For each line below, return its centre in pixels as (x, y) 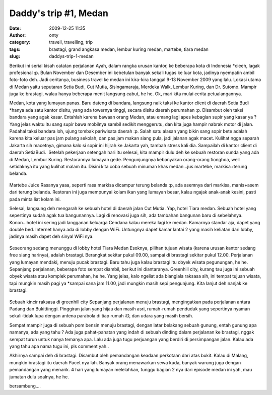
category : (20, 42)
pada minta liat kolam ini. (35, 199)
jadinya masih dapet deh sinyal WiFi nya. (52, 236)
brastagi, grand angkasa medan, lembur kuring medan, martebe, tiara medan (129, 49)
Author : (18, 35)
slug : (15, 56)
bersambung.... (25, 386)
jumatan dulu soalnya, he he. (39, 377)
